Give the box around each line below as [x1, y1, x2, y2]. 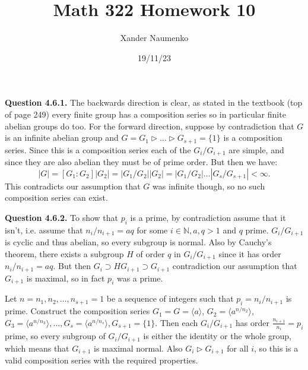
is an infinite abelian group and [5, 131, 119, 144]
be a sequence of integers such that [106, 292, 234, 305]
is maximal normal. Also [94, 341, 183, 354]
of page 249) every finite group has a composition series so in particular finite [5, 107, 286, 120]
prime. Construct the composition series [5, 305, 150, 317]
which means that [5, 341, 69, 354]
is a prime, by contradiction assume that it [130, 211, 286, 223]
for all [227, 341, 249, 354]
